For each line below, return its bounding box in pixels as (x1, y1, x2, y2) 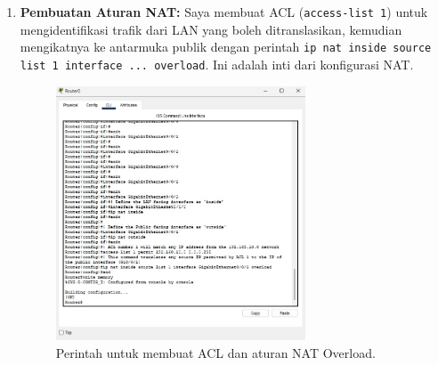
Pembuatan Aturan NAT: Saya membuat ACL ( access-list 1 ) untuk (20, 3, 428, 20)
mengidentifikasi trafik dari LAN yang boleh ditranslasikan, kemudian (20, 20, 402, 38)
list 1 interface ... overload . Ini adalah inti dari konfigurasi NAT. (20, 54, 414, 73)
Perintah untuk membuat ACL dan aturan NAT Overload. (55, 343, 376, 361)
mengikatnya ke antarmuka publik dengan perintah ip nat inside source (20, 37, 432, 56)
